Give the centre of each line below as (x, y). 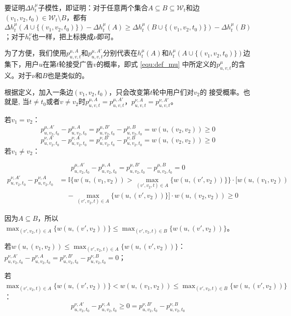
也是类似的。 (68, 75)
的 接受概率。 (222, 92)
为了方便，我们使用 (35, 53)
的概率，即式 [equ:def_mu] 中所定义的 (157, 64)
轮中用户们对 (173, 92)
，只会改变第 (129, 92)
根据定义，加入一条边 (39, 92)
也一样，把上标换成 (63, 36)
